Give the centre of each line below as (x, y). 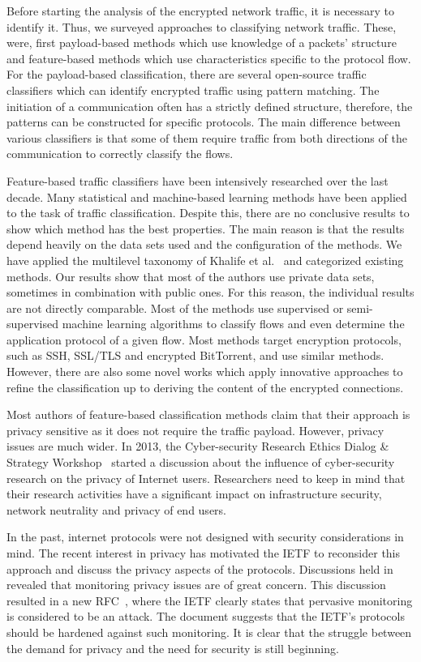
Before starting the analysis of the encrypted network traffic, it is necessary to (201, 11)
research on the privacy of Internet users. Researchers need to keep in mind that (206, 478)
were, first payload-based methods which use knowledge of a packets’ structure (202, 43)
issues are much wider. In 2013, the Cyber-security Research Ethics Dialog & (198, 446)
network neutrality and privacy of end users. (116, 509)
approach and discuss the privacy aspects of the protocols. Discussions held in (200, 568)
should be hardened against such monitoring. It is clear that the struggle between (209, 632)
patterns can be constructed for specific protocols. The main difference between (204, 122)
